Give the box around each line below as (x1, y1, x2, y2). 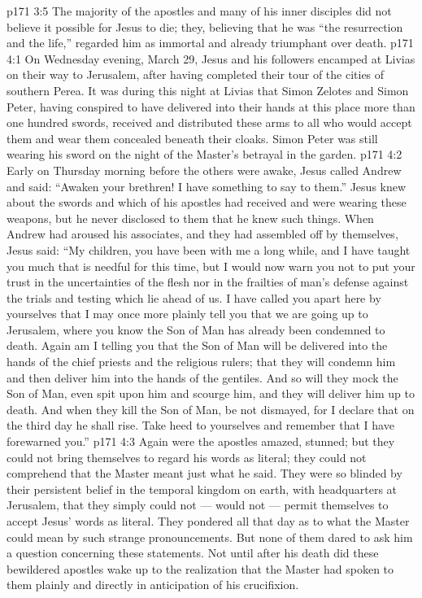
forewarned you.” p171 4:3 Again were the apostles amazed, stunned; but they (7, 433, 395, 450)
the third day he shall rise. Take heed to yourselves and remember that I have (7, 417, 394, 434)
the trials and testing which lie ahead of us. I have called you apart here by (7, 289, 381, 306)
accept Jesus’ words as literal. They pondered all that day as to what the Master (7, 513, 410, 529)
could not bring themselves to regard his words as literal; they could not (7, 448, 367, 465)
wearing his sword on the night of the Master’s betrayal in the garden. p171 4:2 (7, 146, 402, 163)
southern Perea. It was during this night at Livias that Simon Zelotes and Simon (7, 81, 409, 98)
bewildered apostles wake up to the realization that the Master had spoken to (7, 560, 394, 577)
